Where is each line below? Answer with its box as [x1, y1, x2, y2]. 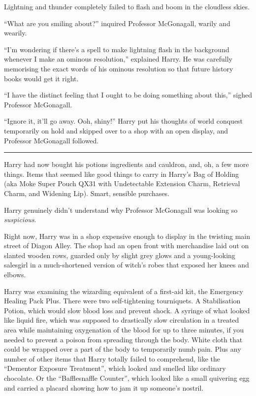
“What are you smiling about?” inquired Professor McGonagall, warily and [4, 18, 230, 28]
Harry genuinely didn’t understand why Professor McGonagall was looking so [4, 204, 238, 215]
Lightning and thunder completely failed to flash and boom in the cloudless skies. [4, 1, 250, 11]
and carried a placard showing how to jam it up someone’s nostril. [4, 382, 204, 393]
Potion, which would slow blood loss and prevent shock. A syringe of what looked [4, 305, 250, 315]
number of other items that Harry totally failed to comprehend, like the [4, 353, 220, 363]
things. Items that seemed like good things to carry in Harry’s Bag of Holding [4, 168, 239, 179]
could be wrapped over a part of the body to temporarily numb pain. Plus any [4, 344, 241, 354]
